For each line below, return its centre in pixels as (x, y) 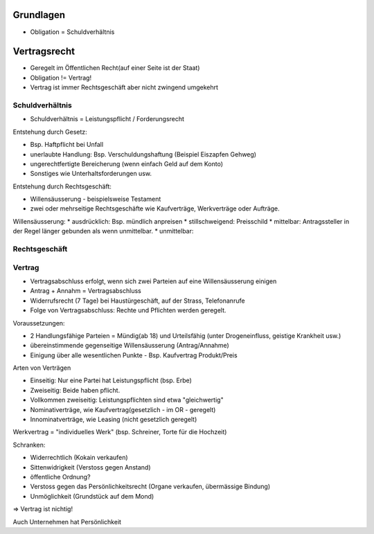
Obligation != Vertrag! (61, 78)
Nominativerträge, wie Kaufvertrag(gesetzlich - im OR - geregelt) (123, 409)
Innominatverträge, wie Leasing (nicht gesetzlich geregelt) (114, 420)
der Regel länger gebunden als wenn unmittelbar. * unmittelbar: (103, 231)
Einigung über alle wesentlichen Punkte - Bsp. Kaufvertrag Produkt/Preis (134, 355)
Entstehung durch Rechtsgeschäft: (62, 186)
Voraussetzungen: (39, 323)
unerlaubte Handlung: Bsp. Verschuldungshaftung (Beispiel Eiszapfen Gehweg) (143, 154)
